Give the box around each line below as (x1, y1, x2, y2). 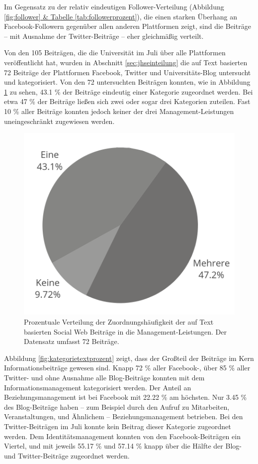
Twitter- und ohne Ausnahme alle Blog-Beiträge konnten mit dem (4, 372, 205, 382)
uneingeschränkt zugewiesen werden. (4, 116, 115, 126)
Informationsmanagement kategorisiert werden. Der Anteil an (4, 382, 191, 392)
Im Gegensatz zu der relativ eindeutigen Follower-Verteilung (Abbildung (4, 1, 224, 11)
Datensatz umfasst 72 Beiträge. (24, 336, 119, 347)
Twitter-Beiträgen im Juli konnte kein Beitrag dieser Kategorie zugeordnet (4, 421, 231, 431)
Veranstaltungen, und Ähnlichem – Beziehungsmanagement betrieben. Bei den (4, 411, 243, 422)
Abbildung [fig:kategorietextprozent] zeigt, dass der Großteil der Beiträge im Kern (4, 352, 254, 363)
